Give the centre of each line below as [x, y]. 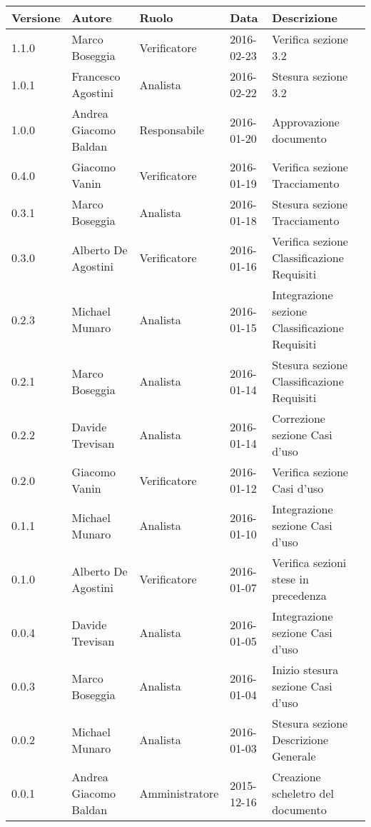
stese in [290, 579]
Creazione [296, 777]
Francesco [96, 76]
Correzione [299, 418]
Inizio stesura [305, 670]
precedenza [299, 595]
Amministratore [179, 793]
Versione [36, 17]
